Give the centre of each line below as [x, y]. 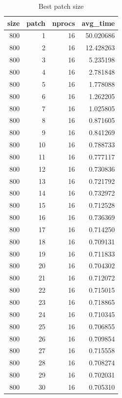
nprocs [64, 23]
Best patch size [61, 6]
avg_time [98, 23]
